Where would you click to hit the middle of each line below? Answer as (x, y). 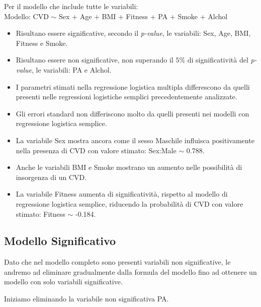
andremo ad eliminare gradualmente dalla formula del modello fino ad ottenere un (130, 271)
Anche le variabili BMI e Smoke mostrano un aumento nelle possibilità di (129, 167)
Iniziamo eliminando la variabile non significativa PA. (86, 299)
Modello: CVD (26, 16)
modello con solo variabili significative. (63, 282)
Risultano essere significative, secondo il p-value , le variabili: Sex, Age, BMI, (133, 33)
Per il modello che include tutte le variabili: (71, 6)
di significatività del (218, 60)
